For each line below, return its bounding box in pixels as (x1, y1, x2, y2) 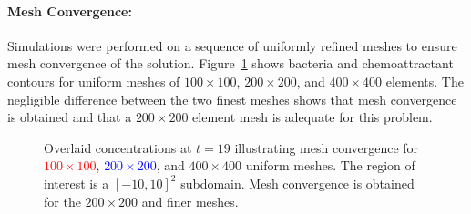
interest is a (44, 173, 109, 192)
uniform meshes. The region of (245, 156, 415, 175)
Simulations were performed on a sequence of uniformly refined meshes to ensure (7, 36, 457, 55)
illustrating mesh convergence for (234, 138, 419, 157)
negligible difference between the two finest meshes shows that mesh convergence (7, 89, 457, 108)
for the (44, 191, 81, 210)
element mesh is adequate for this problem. (192, 107, 433, 127)
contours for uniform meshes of (7, 71, 180, 90)
